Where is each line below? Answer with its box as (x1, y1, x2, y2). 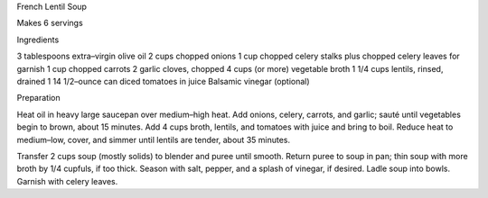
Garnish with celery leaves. (16, 175, 118, 186)
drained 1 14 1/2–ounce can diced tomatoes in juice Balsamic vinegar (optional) (16, 76, 311, 86)
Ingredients (16, 34, 60, 45)
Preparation (16, 93, 61, 103)
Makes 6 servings (16, 18, 83, 29)
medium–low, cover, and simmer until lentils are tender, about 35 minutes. (16, 134, 291, 145)
